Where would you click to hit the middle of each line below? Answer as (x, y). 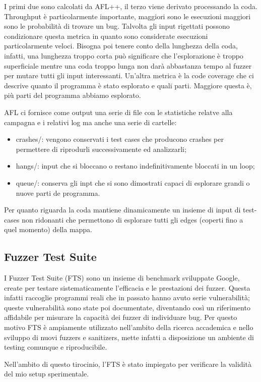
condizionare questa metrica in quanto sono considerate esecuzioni (106, 36)
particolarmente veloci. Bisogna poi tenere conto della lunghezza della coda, (121, 46)
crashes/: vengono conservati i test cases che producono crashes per (120, 139)
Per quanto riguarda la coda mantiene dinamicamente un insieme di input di (122, 210)
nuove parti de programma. (58, 193)
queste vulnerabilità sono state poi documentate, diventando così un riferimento (127, 307)
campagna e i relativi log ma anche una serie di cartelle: (90, 122)
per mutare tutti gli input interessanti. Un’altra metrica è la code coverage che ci (129, 75)
